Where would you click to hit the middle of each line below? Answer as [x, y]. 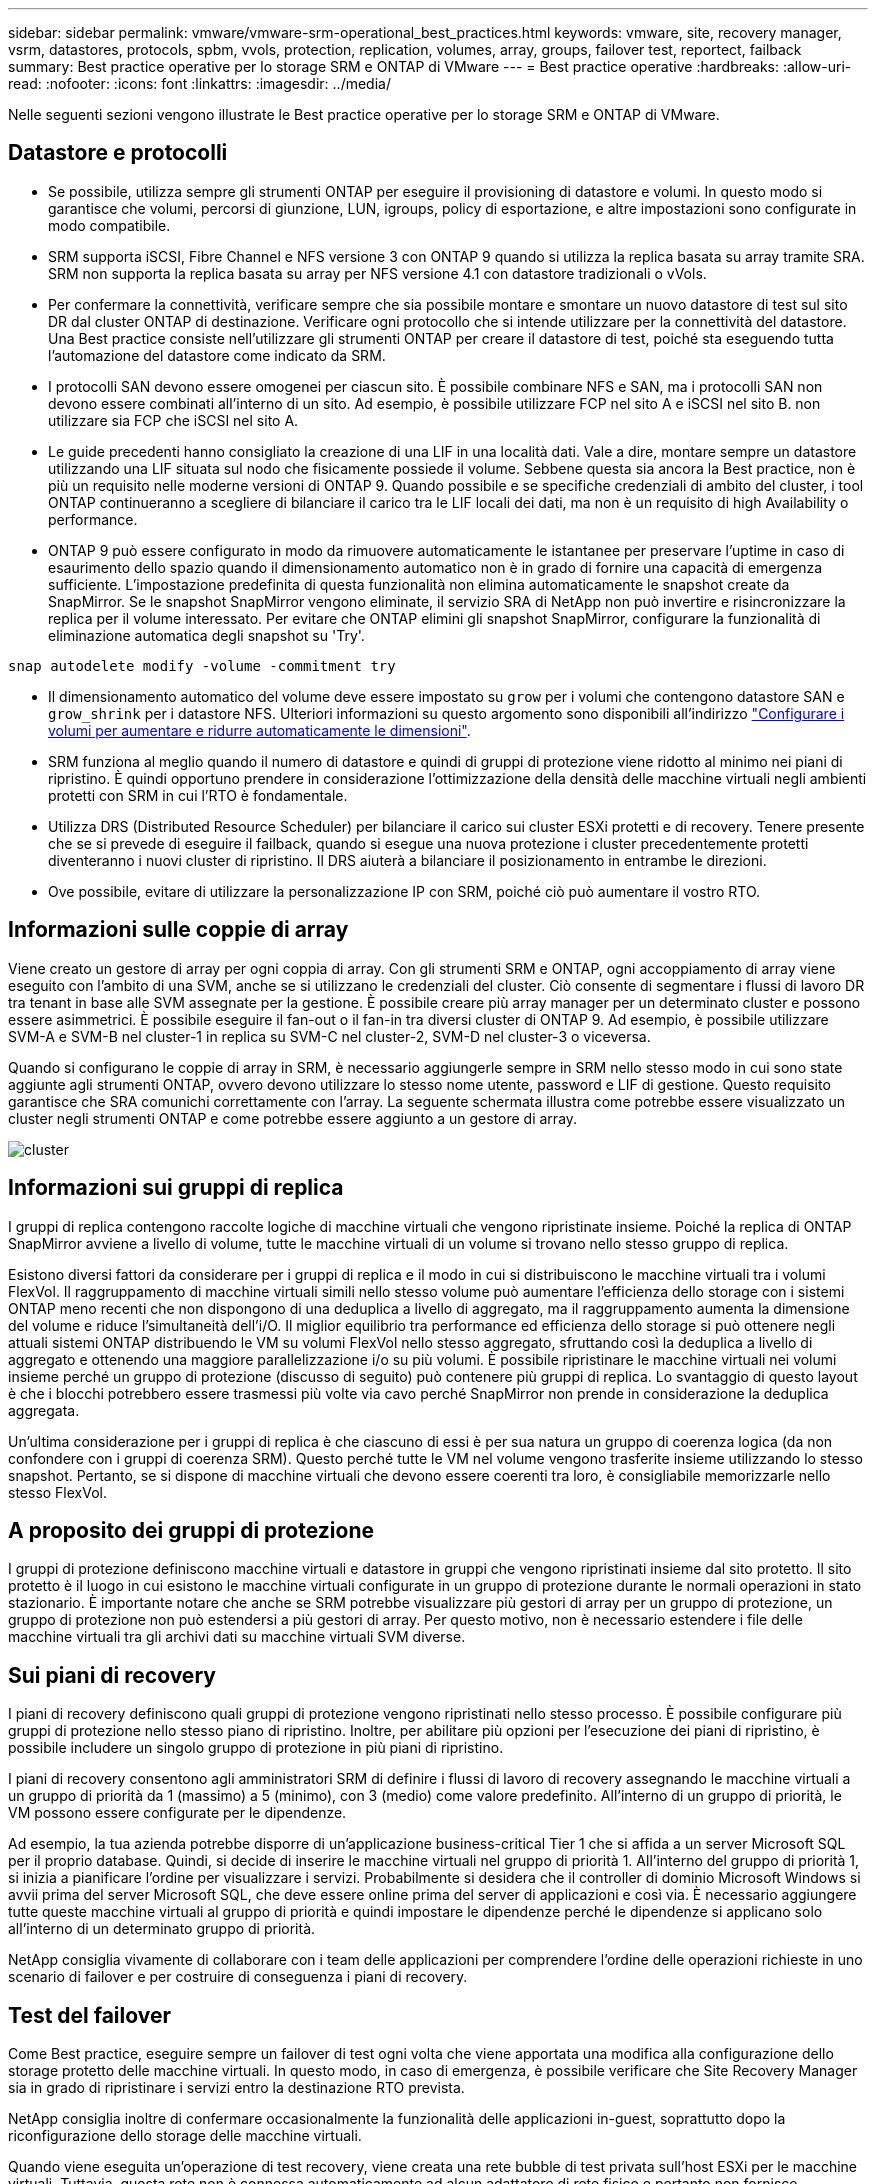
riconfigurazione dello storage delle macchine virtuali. [185, 2136]
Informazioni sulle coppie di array [178, 930]
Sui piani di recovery [112, 1675]
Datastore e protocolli [118, 153]
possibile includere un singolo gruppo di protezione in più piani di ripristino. [256, 1748]
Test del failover [90, 2015]
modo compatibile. [109, 225]
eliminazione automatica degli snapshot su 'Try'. [206, 635]
